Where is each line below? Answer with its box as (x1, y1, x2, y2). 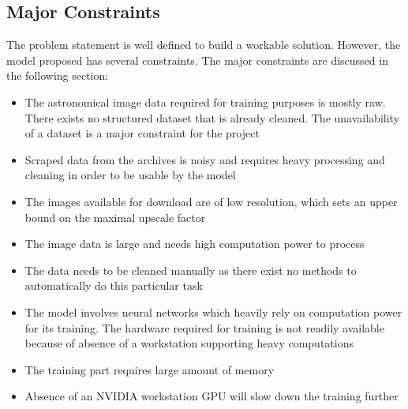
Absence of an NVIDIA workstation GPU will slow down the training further (24, 388, 399, 404)
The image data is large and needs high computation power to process (24, 235, 365, 252)
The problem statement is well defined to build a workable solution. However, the (6, 36, 401, 53)
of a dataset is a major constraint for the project (24, 125, 260, 141)
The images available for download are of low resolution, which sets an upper (24, 193, 398, 209)
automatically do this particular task (24, 277, 203, 294)
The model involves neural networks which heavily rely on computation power (24, 303, 402, 320)
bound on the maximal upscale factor (24, 208, 206, 225)
